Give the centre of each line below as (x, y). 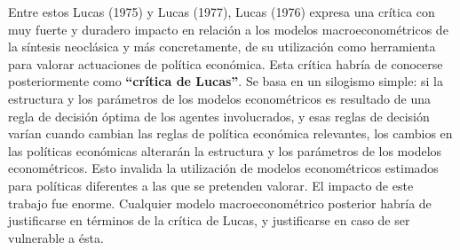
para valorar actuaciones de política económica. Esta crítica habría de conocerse (226, 63)
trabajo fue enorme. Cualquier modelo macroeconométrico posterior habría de (220, 203)
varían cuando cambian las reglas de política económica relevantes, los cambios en (230, 133)
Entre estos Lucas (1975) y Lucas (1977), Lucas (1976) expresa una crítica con (222, 12)
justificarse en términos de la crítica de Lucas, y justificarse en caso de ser (209, 220)
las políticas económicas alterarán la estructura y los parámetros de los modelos (225, 150)
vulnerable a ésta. (56, 237)
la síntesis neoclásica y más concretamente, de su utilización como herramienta (222, 47)
